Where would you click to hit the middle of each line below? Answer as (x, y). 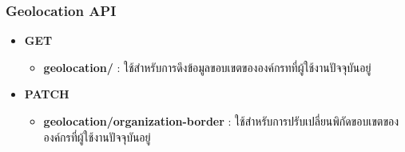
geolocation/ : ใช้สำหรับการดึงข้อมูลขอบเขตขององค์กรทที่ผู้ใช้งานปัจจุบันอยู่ (207, 67)
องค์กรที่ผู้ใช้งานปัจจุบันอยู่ (97, 136)
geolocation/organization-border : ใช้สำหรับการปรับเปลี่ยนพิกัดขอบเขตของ (221, 121)
